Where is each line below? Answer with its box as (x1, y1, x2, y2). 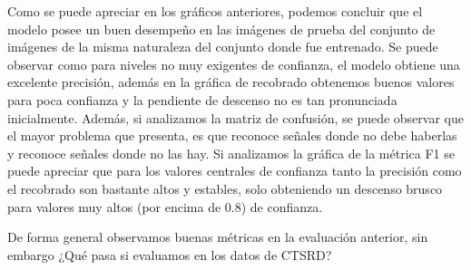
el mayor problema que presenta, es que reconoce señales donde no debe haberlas (7, 126, 457, 145)
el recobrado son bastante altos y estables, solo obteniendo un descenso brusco (7, 178, 443, 198)
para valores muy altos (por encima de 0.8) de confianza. (7, 197, 323, 216)
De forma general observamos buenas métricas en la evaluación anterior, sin (7, 227, 428, 246)
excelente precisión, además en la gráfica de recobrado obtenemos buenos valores (7, 72, 455, 92)
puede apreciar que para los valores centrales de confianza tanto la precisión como (7, 161, 462, 180)
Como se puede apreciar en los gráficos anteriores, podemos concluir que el (7, 2, 423, 20)
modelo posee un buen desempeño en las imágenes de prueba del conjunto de (7, 19, 436, 38)
